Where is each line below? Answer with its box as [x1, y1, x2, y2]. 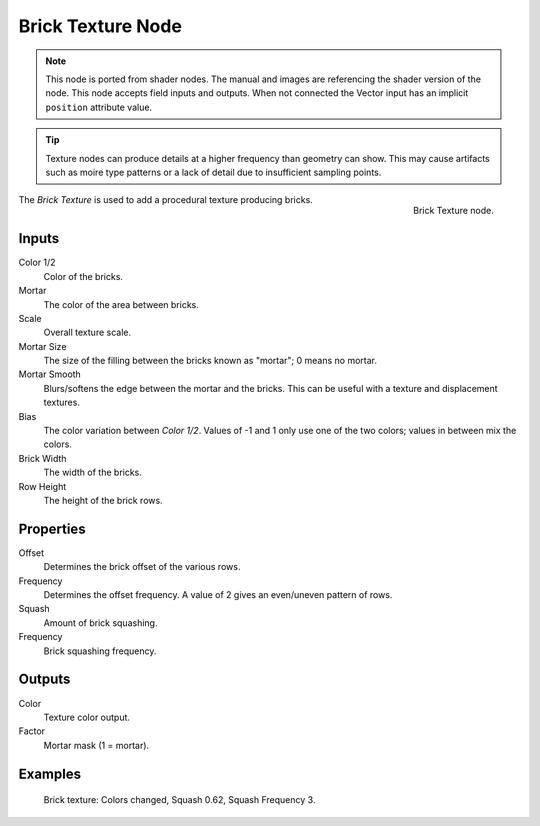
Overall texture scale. [43, 326, 132, 339]
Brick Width [18, 452, 67, 464]
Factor [18, 725, 45, 737]
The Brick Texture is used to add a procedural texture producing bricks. [18, 194, 314, 206]
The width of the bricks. [43, 466, 142, 479]
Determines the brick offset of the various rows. [43, 561, 241, 573]
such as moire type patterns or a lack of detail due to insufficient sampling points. [45, 166, 382, 178]
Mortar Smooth [18, 368, 82, 380]
